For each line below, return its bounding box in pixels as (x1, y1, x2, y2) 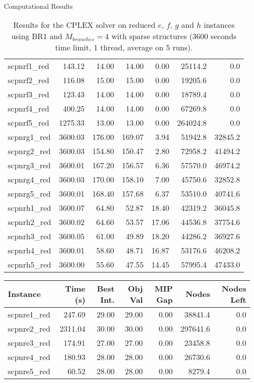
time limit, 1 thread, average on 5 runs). (55, 41, 193, 53)
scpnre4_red (8, 351, 50, 362)
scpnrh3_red (8, 230, 51, 242)
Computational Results (4, 1, 73, 11)
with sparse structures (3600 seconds (111, 30, 236, 42)
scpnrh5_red (8, 258, 51, 270)
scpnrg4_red (8, 173, 51, 185)
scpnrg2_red (8, 145, 51, 157)
